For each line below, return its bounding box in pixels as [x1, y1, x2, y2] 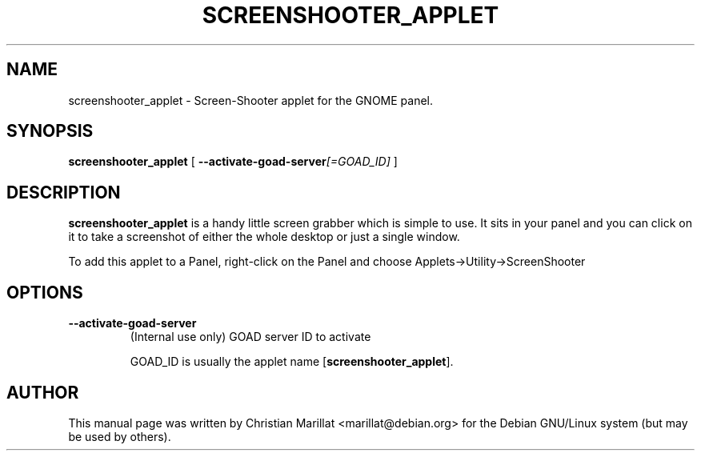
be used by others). [68, 429, 171, 443]
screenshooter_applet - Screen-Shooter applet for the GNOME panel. [68, 93, 434, 107]
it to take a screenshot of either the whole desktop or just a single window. [68, 230, 460, 244]
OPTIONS [6, 282, 83, 303]
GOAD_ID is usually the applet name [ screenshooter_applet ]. [130, 355, 454, 369]
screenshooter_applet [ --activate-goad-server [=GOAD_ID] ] [68, 154, 398, 169]
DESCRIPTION [6, 182, 121, 202]
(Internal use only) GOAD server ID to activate [130, 330, 371, 344]
